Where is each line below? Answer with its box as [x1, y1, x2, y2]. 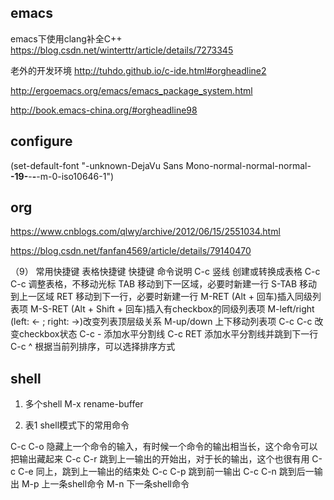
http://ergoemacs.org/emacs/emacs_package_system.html [10, 84, 253, 96]
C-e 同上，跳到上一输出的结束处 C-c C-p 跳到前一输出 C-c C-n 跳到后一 [17, 466, 315, 478]
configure [10, 133, 73, 150]
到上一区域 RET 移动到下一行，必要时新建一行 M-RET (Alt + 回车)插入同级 [10, 291, 313, 303]
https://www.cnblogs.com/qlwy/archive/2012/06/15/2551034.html [10, 226, 281, 238]
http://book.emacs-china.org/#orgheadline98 [10, 104, 198, 116]
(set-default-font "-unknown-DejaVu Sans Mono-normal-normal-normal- [10, 159, 312, 171]
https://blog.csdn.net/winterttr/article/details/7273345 [10, 44, 234, 56]
